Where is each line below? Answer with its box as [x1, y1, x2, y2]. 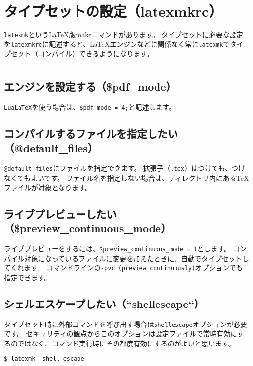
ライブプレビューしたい [4, 206, 117, 221]
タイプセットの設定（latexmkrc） [4, 1, 223, 21]
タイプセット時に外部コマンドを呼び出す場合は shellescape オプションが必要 [4, 319, 247, 329]
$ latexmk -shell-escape [4, 355, 84, 363]
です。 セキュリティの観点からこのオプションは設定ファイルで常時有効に [4, 328, 237, 339]
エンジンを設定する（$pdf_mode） [4, 79, 176, 94]
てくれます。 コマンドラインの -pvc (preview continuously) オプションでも [4, 263, 243, 273]
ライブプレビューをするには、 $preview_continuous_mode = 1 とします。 [4, 243, 231, 253]
